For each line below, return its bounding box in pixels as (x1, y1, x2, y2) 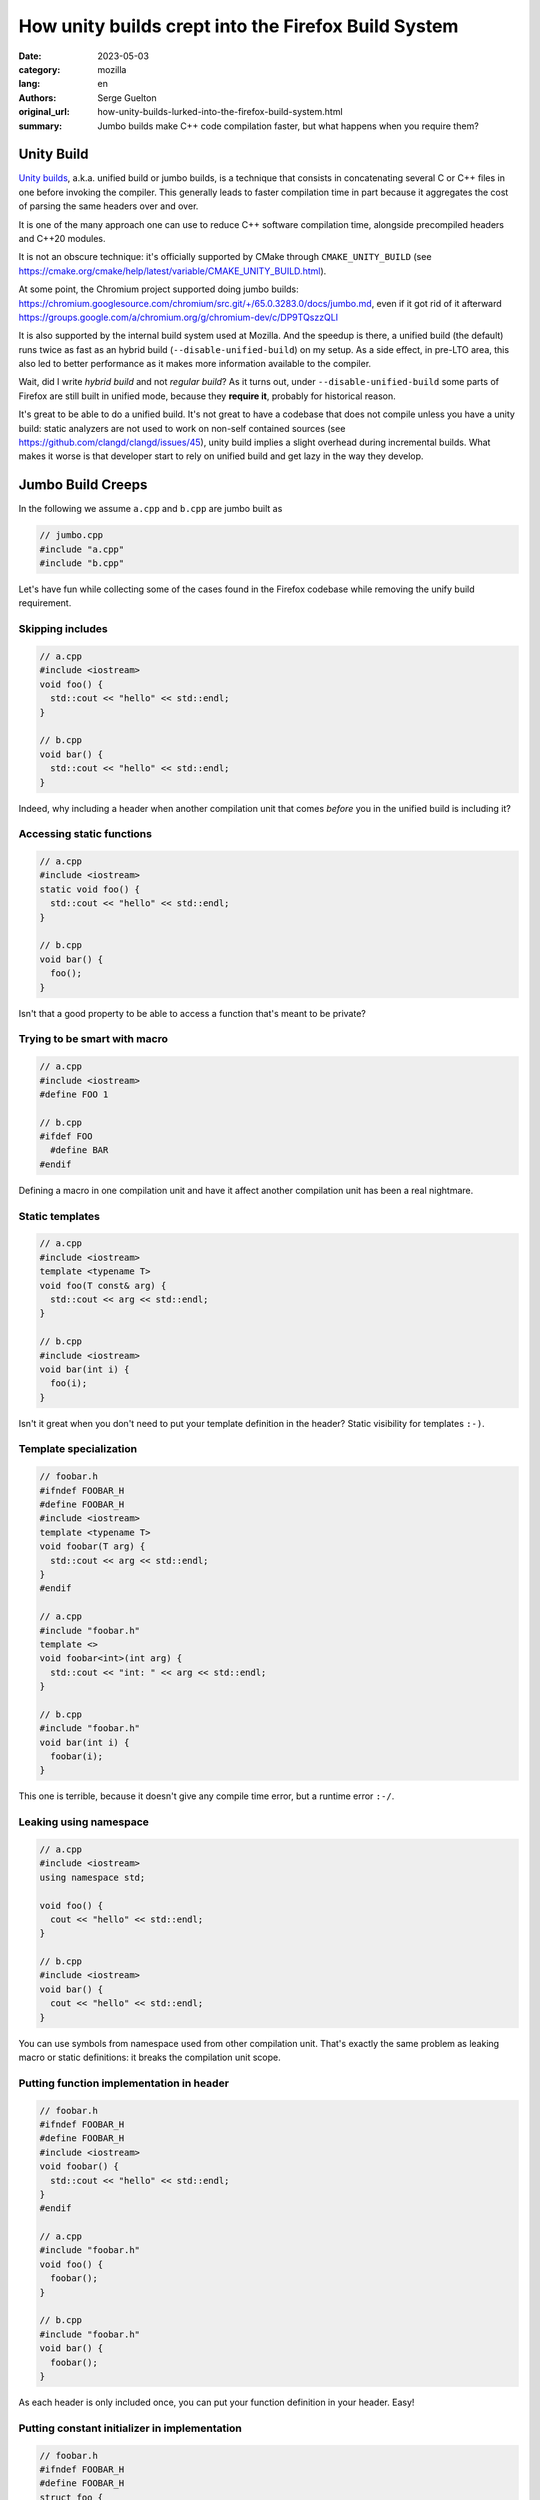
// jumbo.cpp (39, 530, 104, 541)
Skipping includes (18, 622, 109, 636)
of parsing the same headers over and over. (18, 200, 199, 212)
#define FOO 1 (39, 1088, 109, 1100)
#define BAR (50, 1145, 109, 1156)
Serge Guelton (97, 91, 157, 104)
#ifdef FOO (39, 1131, 93, 1142)
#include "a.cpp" (39, 543, 125, 555)
